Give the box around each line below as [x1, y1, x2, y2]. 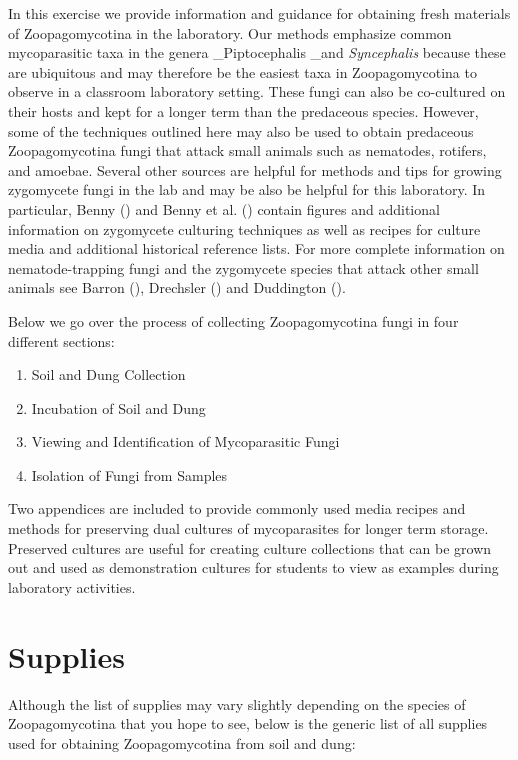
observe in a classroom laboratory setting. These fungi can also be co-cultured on [8, 81, 506, 102]
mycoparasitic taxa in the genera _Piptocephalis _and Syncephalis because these [8, 42, 506, 63]
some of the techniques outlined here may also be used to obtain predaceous [8, 120, 474, 141]
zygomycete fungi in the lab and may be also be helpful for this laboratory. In [8, 179, 486, 200]
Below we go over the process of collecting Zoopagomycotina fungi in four [8, 310, 459, 331]
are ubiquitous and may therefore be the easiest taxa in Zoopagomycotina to [8, 61, 477, 82]
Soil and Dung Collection [31, 364, 186, 385]
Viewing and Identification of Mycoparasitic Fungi [31, 431, 340, 452]
